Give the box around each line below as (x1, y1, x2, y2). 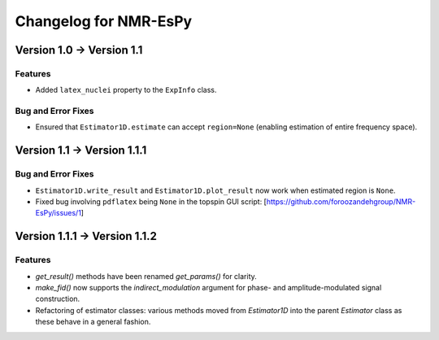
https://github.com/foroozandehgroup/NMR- (266, 197, 416, 207)
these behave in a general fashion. (35, 317, 151, 327)
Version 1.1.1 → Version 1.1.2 (15, 229, 158, 243)
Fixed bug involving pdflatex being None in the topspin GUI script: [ (35, 197, 267, 207)
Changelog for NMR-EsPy (15, 12, 193, 30)
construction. (35, 294, 80, 304)
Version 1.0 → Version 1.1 (15, 43, 143, 57)
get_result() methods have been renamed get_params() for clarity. (35, 271, 258, 281)
